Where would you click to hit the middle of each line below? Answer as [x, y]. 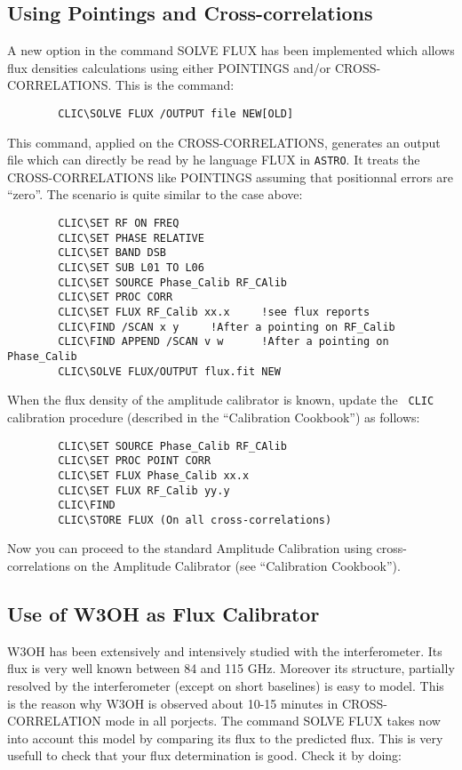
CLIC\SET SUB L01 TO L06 [131, 268]
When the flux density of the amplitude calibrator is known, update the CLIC [221, 400]
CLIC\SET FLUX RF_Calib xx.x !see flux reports [214, 313]
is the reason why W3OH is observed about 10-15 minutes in [173, 703]
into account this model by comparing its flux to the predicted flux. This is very [225, 738]
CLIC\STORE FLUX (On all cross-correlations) [195, 520]
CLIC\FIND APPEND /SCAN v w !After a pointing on [223, 342]
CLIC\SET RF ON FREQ [119, 224]
